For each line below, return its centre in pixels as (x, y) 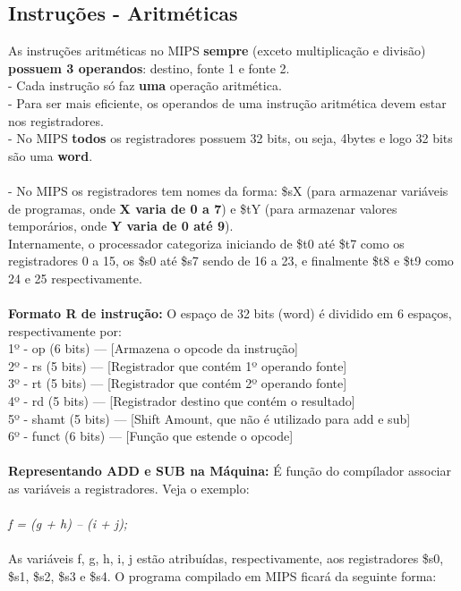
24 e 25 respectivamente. (75, 278)
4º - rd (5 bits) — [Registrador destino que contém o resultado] (182, 401)
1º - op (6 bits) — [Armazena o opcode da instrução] (153, 348)
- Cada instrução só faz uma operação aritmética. (145, 85)
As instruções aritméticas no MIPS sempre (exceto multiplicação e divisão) (217, 51)
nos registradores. (56, 120)
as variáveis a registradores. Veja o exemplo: (129, 489)
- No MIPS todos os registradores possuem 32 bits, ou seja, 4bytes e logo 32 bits (230, 138)
